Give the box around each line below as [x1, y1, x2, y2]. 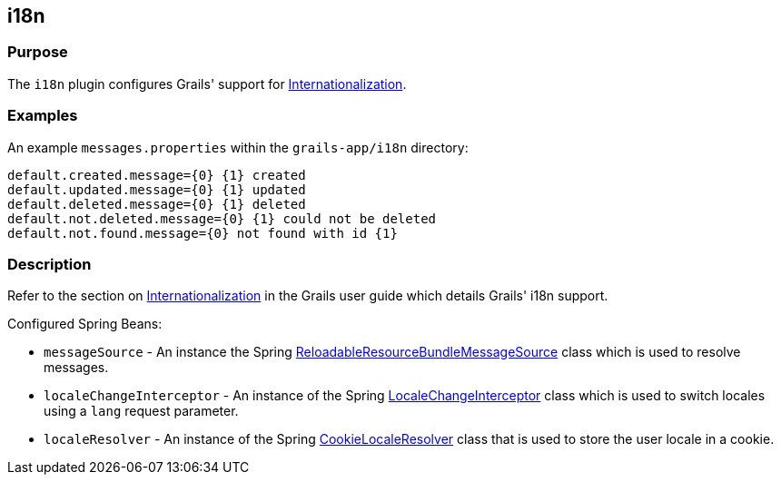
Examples [7, 106, 78, 125]
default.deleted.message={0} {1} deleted [7, 196, 306, 211]
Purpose [7, 43, 68, 62]
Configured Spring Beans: [7, 316, 163, 332]
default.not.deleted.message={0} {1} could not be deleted [7, 211, 437, 226]
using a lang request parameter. [44, 403, 239, 419]
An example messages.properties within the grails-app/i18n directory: [7, 139, 469, 155]
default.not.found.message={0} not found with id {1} [7, 225, 398, 241]
